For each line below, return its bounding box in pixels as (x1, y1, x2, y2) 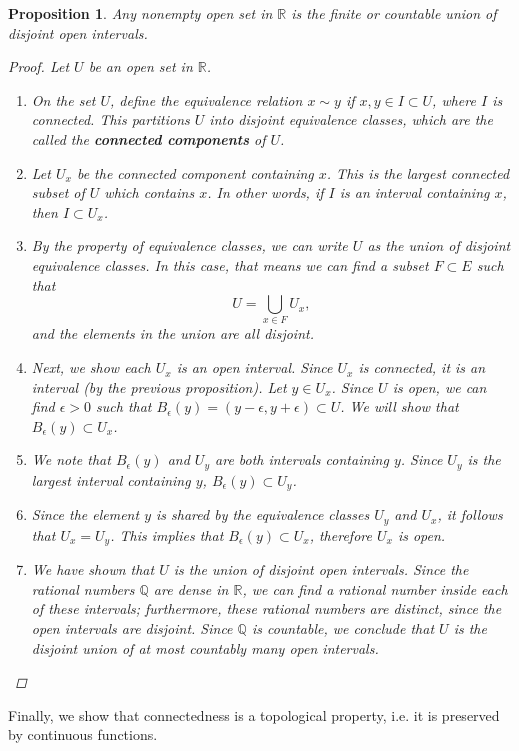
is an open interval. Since (176, 357, 333, 378)
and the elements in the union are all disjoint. (31, 323, 314, 344)
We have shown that (31, 559, 155, 580)
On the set (31, 89, 96, 110)
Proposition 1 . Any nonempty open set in (8, 3, 273, 23)
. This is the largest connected (326, 162, 510, 183)
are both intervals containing (215, 449, 389, 470)
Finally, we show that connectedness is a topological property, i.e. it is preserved (8, 704, 500, 725)
